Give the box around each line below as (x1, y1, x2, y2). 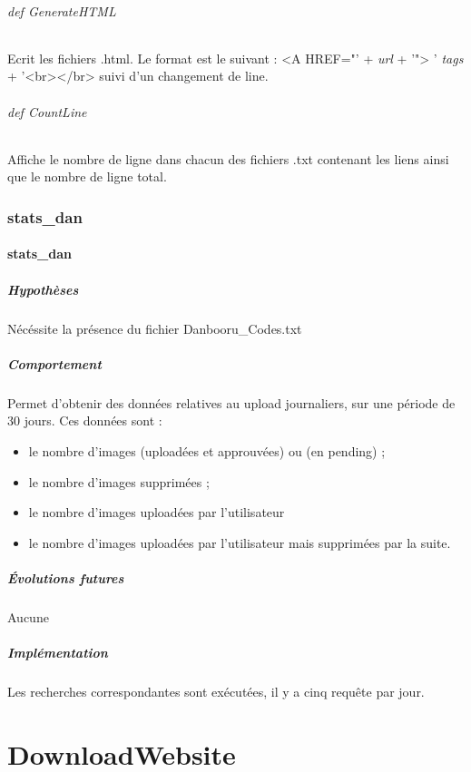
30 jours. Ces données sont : (7, 411, 162, 430)
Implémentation (7, 643, 108, 662)
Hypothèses (7, 279, 79, 298)
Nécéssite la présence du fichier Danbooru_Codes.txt (7, 318, 302, 337)
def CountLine (7, 102, 87, 121)
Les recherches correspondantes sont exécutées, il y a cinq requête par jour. (7, 682, 425, 700)
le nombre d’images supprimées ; (28, 472, 210, 491)
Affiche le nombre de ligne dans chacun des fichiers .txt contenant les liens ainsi (7, 149, 449, 168)
